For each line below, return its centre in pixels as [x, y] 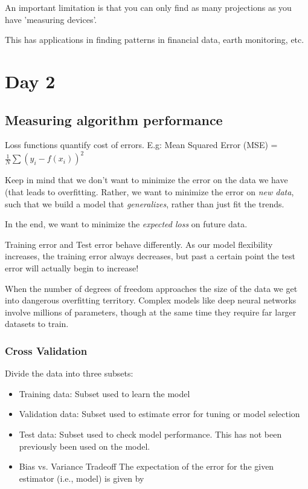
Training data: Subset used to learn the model [104, 393]
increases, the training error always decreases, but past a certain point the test [150, 256]
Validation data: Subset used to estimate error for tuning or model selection [159, 414]
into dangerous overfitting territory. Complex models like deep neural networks [151, 300]
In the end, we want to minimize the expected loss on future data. [126, 224]
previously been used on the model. [85, 446]
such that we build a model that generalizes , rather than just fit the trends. [145, 203]
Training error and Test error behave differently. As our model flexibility [139, 244]
